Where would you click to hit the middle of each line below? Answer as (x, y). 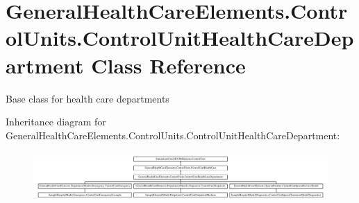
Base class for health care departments (87, 98)
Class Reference (168, 65)
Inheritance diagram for (56, 122)
